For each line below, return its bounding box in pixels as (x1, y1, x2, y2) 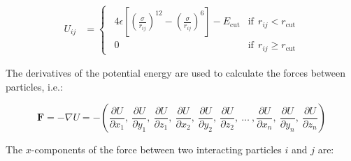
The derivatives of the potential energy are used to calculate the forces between (6, 66, 346, 80)
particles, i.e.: (6, 79, 63, 93)
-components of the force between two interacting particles (31, 142, 282, 157)
